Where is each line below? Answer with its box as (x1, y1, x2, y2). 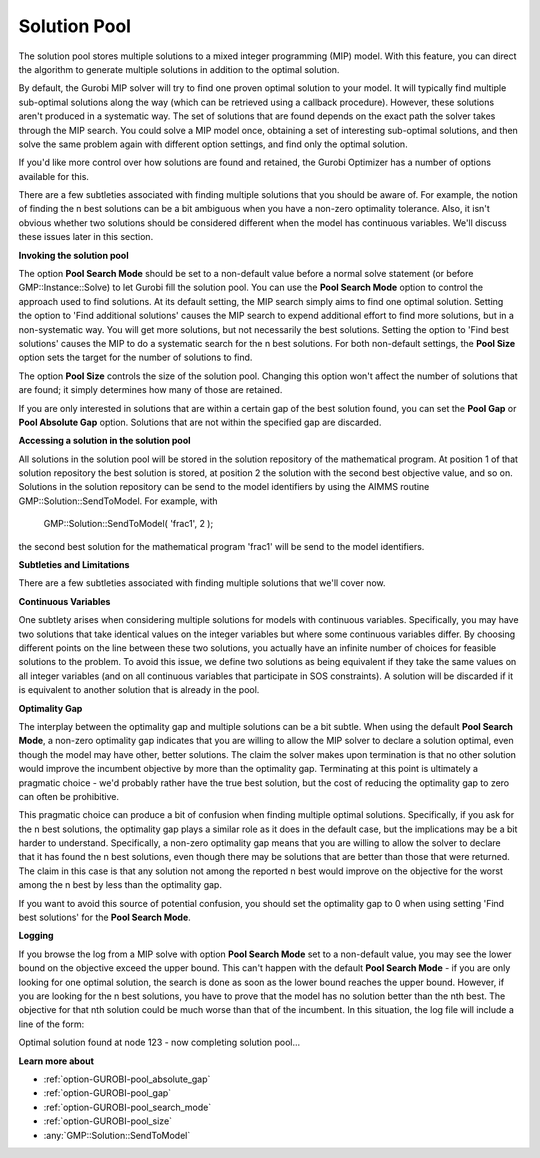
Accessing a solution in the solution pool (18, 435, 191, 447)
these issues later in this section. (18, 231, 154, 243)
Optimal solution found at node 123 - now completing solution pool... (18, 1036, 301, 1049)
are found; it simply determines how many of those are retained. (18, 384, 283, 396)
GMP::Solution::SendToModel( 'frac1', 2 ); (43, 518, 214, 530)
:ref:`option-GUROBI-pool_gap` (43, 1087, 172, 1099)
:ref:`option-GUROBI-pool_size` (43, 1115, 173, 1127)
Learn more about (18, 1055, 95, 1067)
